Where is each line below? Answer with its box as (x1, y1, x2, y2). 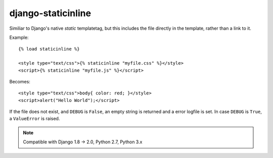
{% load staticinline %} (18, 46, 80, 52)
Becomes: (9, 78, 30, 84)
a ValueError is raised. (9, 116, 60, 122)
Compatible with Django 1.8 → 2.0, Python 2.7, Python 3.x (23, 139, 143, 145)
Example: (9, 34, 29, 40)
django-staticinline (9, 8, 91, 19)
